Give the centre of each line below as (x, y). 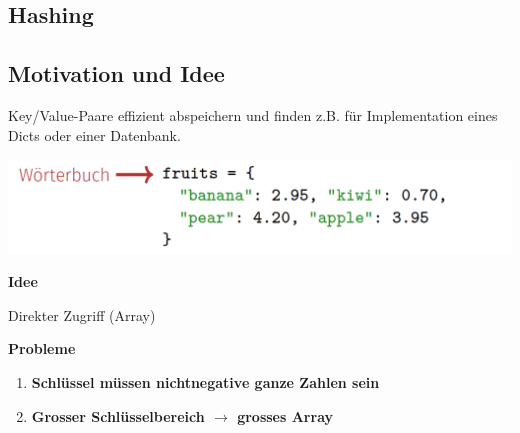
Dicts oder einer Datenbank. (94, 134)
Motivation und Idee (116, 73)
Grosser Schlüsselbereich (118, 415)
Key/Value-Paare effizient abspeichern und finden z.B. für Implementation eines (253, 114)
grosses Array (285, 415)
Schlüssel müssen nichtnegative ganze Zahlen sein (205, 382)
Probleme (42, 348)
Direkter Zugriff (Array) (82, 314)
